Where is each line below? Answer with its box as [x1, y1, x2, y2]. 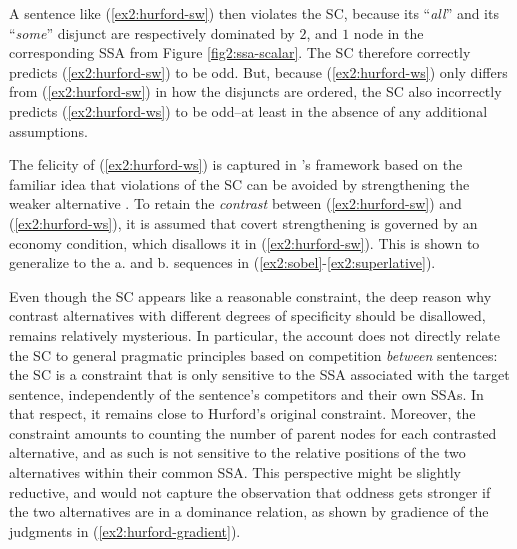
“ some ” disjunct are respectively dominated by [9, 22, 295, 43]
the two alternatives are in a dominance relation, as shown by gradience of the [9, 501, 489, 522]
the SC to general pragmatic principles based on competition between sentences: [9, 344, 498, 365]
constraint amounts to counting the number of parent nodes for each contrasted [9, 422, 497, 443]
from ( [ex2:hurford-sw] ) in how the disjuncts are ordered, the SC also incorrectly [9, 81, 502, 102]
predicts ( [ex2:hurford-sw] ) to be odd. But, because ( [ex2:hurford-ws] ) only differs [9, 61, 508, 82]
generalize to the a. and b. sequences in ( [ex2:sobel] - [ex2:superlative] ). [9, 252, 436, 273]
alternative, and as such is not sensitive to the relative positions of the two [9, 442, 466, 463]
